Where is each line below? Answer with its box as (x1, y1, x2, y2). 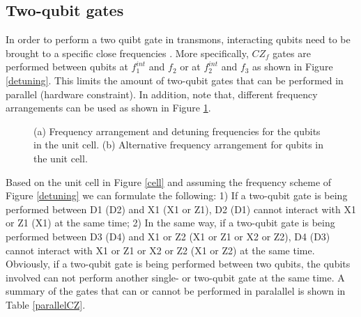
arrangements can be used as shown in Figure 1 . (6, 100, 211, 115)
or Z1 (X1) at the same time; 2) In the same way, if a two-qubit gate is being (6, 215, 335, 230)
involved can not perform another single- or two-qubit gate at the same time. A (6, 270, 345, 284)
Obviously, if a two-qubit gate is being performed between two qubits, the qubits (6, 256, 351, 271)
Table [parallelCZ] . (6, 297, 86, 311)
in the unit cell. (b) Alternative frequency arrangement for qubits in (33, 137, 324, 152)
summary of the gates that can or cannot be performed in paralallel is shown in (6, 284, 346, 298)
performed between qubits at (6, 59, 128, 74)
